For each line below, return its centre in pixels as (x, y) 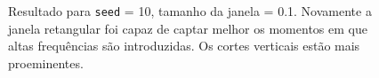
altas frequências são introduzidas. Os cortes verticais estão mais (184, 46)
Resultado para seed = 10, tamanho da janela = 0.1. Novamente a (190, 11)
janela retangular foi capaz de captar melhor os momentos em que (188, 28)
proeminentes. (46, 62)
